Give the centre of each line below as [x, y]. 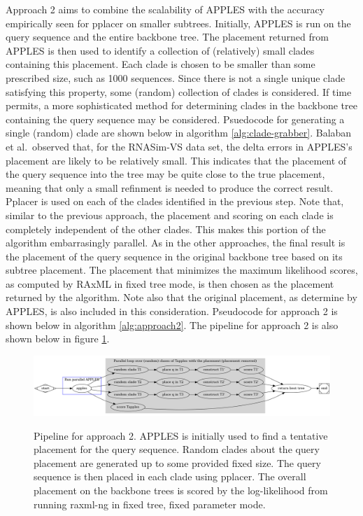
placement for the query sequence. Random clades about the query [177, 449]
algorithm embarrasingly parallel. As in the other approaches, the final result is [176, 243]
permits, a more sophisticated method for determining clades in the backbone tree [181, 105]
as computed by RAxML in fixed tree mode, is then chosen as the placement [170, 283]
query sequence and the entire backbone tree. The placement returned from [167, 37]
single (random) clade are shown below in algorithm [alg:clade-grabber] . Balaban [179, 133]
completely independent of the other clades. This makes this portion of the [166, 229]
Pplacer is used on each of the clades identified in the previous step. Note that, [175, 201]
